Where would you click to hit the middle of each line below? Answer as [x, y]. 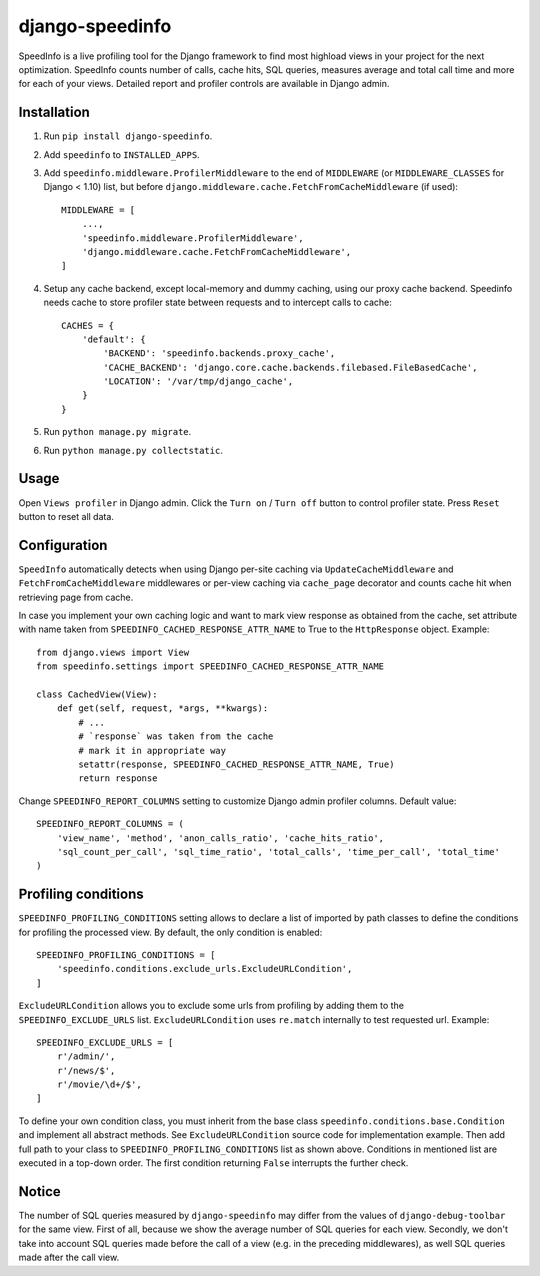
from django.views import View [113, 652]
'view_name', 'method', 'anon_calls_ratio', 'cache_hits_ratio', [220, 838]
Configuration [63, 545]
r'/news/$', [86, 1070]
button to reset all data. [66, 516]
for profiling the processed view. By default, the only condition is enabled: [170, 932]
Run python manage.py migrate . [117, 432]
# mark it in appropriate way [152, 750]
